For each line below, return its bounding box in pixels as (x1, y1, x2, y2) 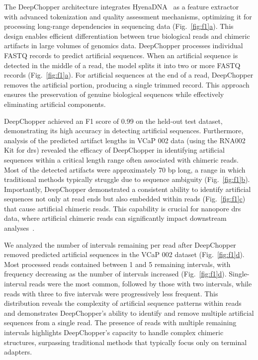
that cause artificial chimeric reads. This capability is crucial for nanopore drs (4, 203, 241, 213)
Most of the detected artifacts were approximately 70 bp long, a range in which (4, 164, 246, 175)
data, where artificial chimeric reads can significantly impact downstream (4, 213, 227, 223)
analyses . (4, 223, 35, 233)
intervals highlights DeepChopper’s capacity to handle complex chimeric (4, 327, 224, 337)
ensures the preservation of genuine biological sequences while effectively (4, 89, 224, 99)
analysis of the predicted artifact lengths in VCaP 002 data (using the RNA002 (4, 135, 246, 145)
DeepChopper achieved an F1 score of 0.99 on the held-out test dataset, (4, 115, 223, 126)
